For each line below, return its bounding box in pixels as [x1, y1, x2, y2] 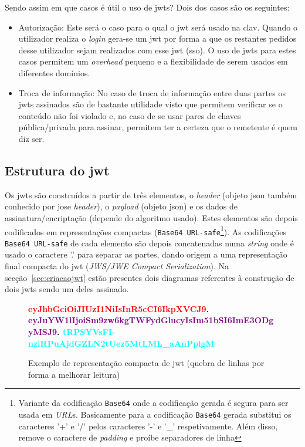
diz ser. [18, 132, 45, 144]
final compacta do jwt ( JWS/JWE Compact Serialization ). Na [5, 260, 229, 272]
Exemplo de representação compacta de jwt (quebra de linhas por [28, 357, 265, 369]
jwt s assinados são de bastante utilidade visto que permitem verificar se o [18, 98, 283, 110]
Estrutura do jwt [5, 161, 110, 179]
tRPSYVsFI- [62, 326, 116, 338]
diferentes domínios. [18, 66, 90, 79]
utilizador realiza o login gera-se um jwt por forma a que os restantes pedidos [18, 32, 297, 45]
